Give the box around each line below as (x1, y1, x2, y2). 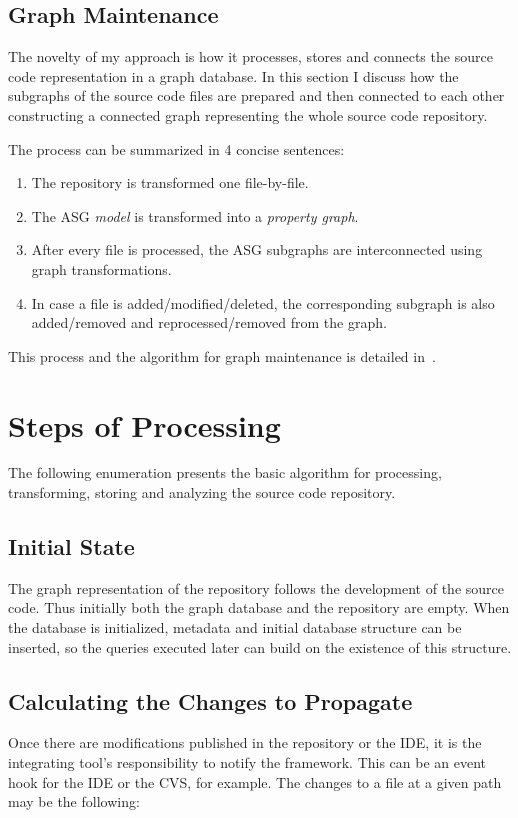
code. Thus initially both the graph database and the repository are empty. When (8, 597, 510, 618)
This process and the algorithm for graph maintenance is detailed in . (8, 345, 436, 366)
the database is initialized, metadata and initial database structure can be (8, 617, 462, 638)
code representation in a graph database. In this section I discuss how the (8, 65, 459, 86)
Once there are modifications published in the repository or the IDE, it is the (8, 732, 482, 753)
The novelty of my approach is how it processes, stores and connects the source (8, 46, 493, 67)
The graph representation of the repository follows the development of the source (8, 577, 504, 598)
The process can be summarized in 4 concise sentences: (8, 138, 345, 159)
